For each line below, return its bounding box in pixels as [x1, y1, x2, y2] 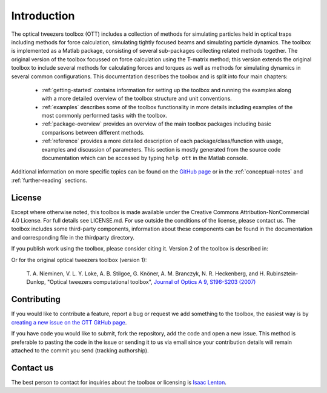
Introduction [11, 9, 75, 22]
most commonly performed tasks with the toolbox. [41, 112, 168, 119]
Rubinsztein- [266, 270, 299, 277]
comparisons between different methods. [41, 129, 145, 136]
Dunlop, [26, 278, 47, 286]
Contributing [11, 294, 61, 304]
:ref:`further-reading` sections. [11, 176, 88, 184]
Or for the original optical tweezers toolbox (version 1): [11, 256, 147, 263]
